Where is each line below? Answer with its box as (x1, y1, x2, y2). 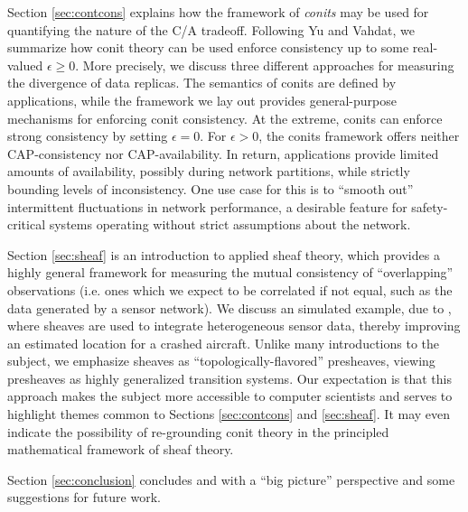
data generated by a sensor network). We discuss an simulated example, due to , (7, 298, 452, 317)
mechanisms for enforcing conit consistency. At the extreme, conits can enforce (7, 108, 443, 127)
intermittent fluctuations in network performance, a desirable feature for (7, 197, 407, 216)
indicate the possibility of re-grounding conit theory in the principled (7, 422, 389, 441)
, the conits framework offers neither (258, 126, 460, 145)
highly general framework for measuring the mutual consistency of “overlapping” (7, 263, 454, 282)
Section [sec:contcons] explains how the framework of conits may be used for (7, 3, 429, 21)
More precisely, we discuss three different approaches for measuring (82, 55, 454, 74)
